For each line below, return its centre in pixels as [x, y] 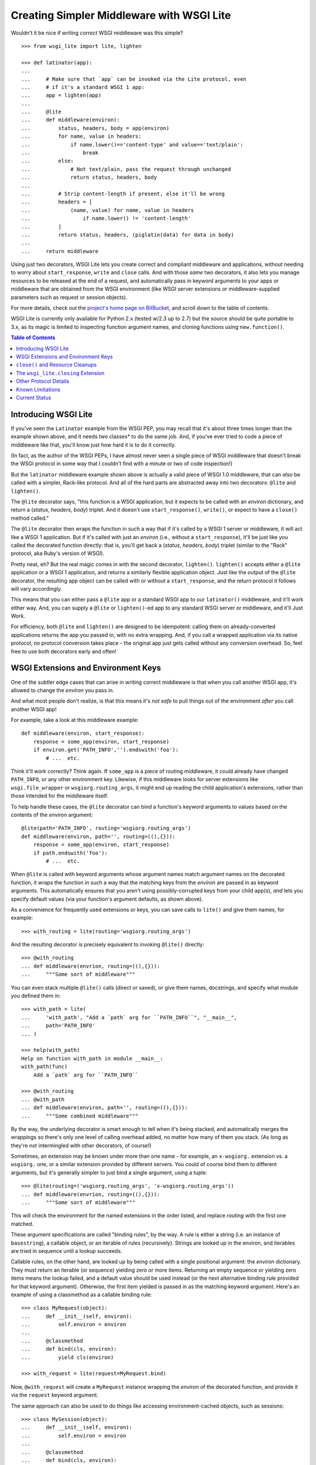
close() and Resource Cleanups [56, 365]
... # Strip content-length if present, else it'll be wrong [123, 194]
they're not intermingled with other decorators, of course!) [81, 1145]
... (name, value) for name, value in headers [108, 210]
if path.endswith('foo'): [71, 853]
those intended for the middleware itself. [59, 796]
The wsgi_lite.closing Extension [60, 373]
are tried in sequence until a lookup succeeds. [66, 1251]
